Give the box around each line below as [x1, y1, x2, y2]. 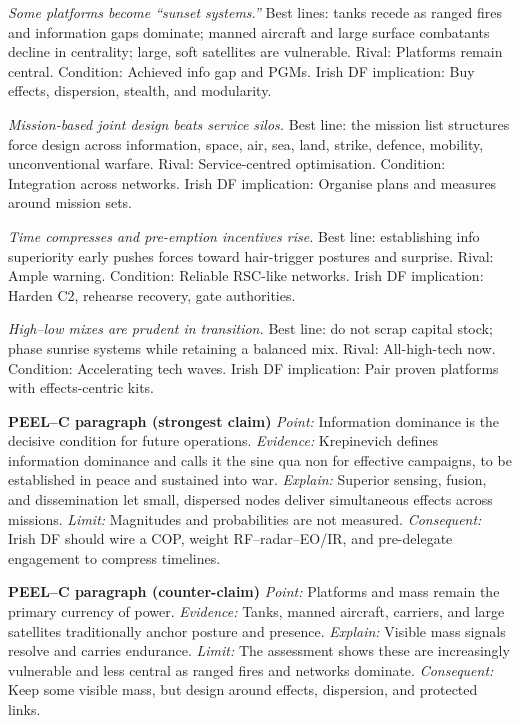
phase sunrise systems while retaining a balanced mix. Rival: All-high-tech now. [8, 337, 496, 358]
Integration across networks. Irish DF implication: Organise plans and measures [8, 172, 497, 193]
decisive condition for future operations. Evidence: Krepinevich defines [8, 430, 438, 451]
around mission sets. [8, 192, 133, 213]
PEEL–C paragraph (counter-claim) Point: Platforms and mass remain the [8, 581, 500, 602]
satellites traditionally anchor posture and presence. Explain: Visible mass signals [8, 620, 506, 641]
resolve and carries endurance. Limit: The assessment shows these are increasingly [8, 640, 510, 661]
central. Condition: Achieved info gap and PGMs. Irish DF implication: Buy [8, 60, 475, 81]
